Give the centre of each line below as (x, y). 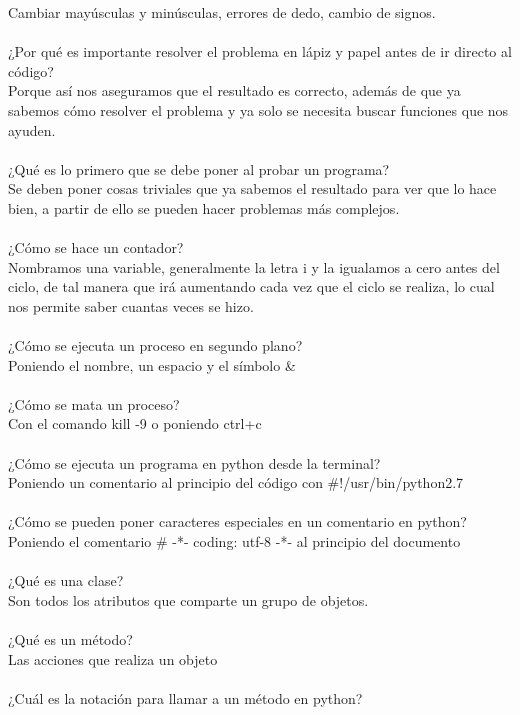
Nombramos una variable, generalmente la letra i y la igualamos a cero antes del (254, 266)
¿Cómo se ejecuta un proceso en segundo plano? (155, 345)
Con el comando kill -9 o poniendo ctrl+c (135, 423)
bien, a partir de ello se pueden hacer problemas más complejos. (204, 207)
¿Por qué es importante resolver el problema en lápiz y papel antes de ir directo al (260, 51)
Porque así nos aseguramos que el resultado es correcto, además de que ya (234, 90)
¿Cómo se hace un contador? (96, 247)
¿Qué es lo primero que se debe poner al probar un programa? (199, 168)
